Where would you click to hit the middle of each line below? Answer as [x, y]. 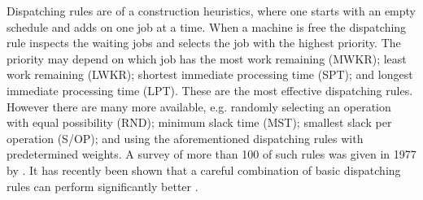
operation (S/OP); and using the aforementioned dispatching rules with [185, 138]
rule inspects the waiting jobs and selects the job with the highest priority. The [204, 43]
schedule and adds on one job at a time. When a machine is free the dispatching [207, 26]
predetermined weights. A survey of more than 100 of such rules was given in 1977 [211, 154]
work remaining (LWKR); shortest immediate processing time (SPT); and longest [210, 74]
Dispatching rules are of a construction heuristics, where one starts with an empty [211, 11]
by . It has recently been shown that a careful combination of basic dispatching [204, 170]
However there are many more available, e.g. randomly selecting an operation [199, 106]
